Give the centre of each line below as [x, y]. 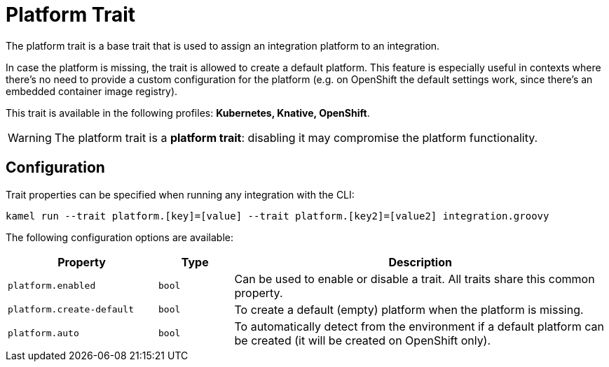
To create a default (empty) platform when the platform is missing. [409, 309]
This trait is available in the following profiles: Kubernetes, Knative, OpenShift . [188, 113]
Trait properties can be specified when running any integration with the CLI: [180, 194]
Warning [30, 137]
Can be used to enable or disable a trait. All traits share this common [415, 279]
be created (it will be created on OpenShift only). [363, 340]
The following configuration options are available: [120, 237]
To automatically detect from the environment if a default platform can [419, 326]
